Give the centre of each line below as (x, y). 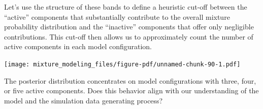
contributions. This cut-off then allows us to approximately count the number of (129, 36)
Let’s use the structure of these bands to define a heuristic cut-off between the (126, 7)
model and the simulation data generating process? (84, 100)
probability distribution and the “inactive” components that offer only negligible (129, 27)
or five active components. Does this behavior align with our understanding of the (131, 90)
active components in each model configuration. (78, 46)
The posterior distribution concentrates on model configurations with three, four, (130, 80)
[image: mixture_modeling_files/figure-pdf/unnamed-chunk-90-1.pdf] (122, 64)
